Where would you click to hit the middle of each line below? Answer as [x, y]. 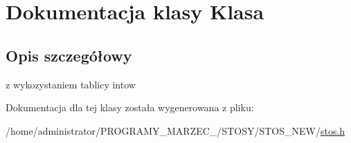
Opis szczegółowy [69, 55]
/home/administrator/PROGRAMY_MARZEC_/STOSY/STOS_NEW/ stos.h [175, 130]
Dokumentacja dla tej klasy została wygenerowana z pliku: [130, 107]
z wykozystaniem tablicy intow [71, 84]
